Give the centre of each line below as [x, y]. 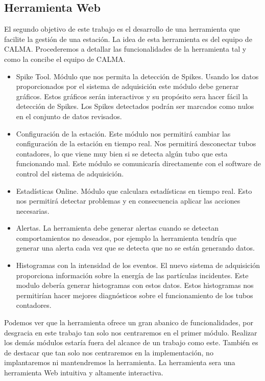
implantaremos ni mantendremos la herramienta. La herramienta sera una [120, 362]
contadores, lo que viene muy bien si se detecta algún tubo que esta [122, 153]
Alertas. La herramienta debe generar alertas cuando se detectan [117, 228]
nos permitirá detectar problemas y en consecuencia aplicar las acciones [128, 201]
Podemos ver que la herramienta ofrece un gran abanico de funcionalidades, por [129, 322]
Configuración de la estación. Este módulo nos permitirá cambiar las [123, 133]
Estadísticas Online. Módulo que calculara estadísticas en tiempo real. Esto [134, 190]
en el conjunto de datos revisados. [69, 116]
